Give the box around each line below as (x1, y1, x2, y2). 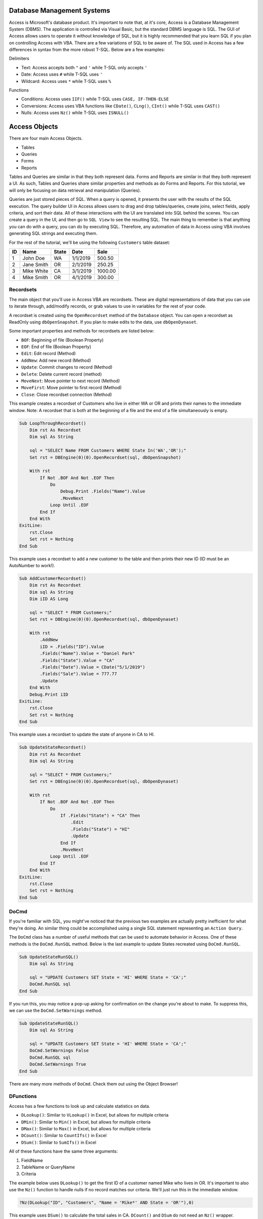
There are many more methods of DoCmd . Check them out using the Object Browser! (9, 1081, 178, 1087)
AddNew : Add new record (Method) (21, 357, 91, 363)
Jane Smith (22, 261, 49, 268)
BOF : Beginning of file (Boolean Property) (21, 337, 104, 343)
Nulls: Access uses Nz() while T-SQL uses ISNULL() (21, 110, 129, 116)
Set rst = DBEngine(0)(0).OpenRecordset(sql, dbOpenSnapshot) (29, 454, 181, 460)
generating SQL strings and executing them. (9, 231, 97, 236)
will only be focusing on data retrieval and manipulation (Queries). (9, 187, 141, 193)
